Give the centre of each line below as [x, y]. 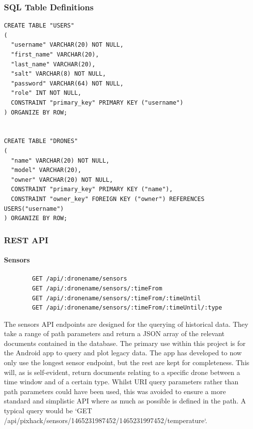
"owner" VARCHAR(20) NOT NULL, [62, 180]
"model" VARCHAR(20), [46, 170]
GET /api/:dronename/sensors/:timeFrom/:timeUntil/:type [127, 308]
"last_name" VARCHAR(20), [53, 64]
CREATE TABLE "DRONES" [41, 141]
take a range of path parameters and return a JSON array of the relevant [114, 333]
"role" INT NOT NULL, [46, 93]
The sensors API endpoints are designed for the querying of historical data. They [126, 324]
